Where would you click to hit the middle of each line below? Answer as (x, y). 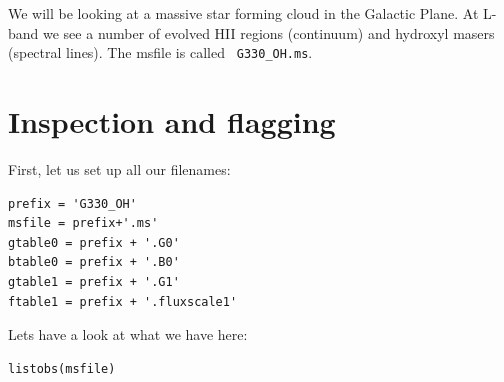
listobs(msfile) (62, 368)
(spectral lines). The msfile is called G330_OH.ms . (160, 52)
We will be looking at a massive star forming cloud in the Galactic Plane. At (243, 13)
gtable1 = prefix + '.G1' (94, 281)
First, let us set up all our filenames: (119, 168)
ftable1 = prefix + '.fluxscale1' (123, 301)
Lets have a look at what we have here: (128, 334)
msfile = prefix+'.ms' (83, 223)
